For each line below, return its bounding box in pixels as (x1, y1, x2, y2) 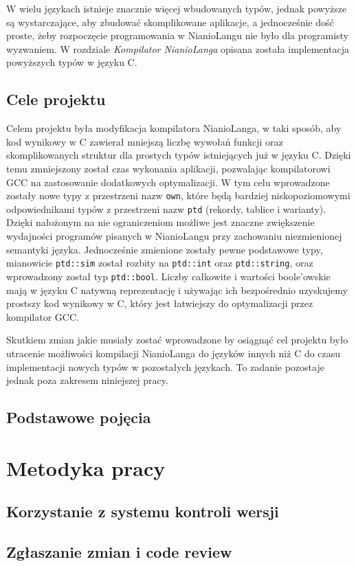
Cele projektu (6, 89, 106, 110)
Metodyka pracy (6, 453, 166, 482)
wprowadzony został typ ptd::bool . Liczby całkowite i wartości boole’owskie (6, 269, 331, 283)
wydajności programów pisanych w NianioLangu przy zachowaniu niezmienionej (6, 229, 342, 243)
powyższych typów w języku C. (6, 55, 137, 69)
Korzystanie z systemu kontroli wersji (6, 501, 279, 522)
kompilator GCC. (6, 309, 79, 324)
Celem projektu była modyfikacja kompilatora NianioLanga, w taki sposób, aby (6, 121, 342, 135)
